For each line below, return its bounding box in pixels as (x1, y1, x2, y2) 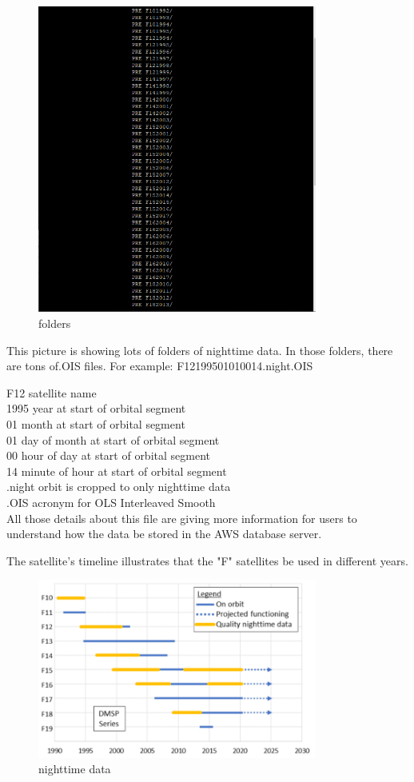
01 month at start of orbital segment (6, 416, 185, 433)
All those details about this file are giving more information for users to (6, 509, 357, 526)
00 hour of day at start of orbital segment (6, 447, 210, 464)
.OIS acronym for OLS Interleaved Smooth (6, 494, 216, 511)
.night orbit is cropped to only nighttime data (6, 478, 231, 495)
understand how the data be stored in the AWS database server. (6, 525, 322, 542)
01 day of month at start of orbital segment (6, 431, 220, 448)
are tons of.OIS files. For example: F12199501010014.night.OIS (6, 357, 313, 374)
